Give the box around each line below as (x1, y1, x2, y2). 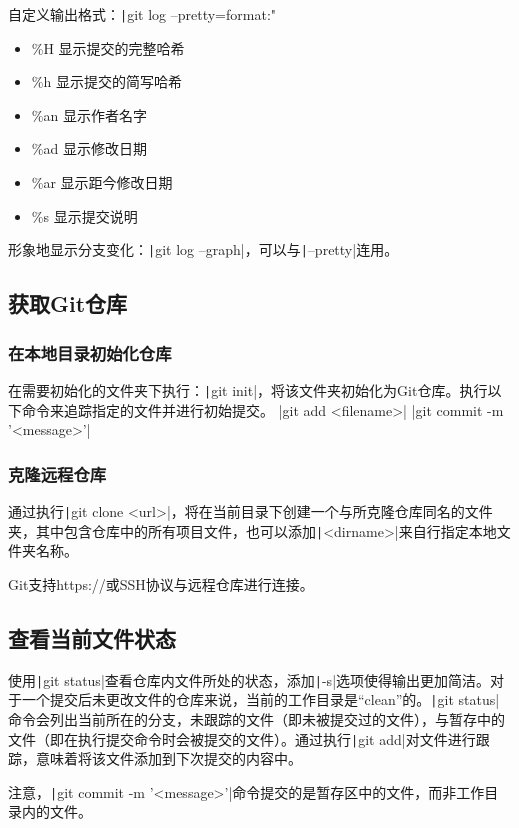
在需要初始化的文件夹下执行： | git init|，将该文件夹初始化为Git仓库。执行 (8, 379, 488, 400)
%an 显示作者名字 (31, 104, 147, 125)
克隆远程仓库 (8, 461, 107, 486)
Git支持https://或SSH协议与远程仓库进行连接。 (8, 573, 314, 594)
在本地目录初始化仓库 (8, 340, 172, 365)
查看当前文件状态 (8, 622, 176, 653)
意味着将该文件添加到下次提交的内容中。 (35, 748, 302, 769)
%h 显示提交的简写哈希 (31, 71, 182, 92)
